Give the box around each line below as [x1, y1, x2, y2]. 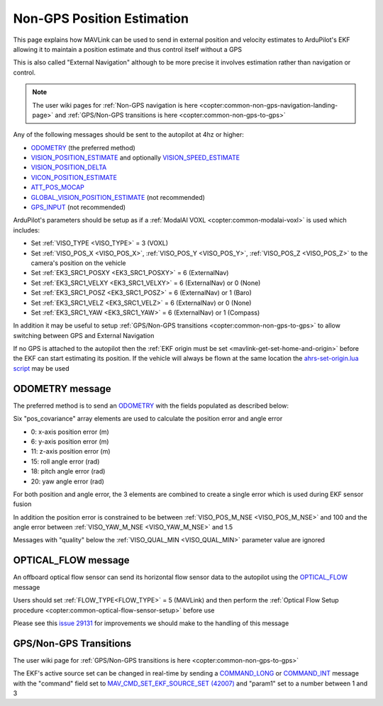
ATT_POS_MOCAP [30, 183, 84, 191]
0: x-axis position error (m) [30, 427, 109, 436]
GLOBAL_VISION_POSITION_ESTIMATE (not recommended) [30, 193, 206, 201]
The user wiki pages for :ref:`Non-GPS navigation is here [32, 101, 198, 109]
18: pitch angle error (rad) [30, 467, 106, 476]
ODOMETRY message [13, 383, 111, 395]
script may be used [13, 364, 70, 372]
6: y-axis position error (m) [30, 437, 109, 446]
